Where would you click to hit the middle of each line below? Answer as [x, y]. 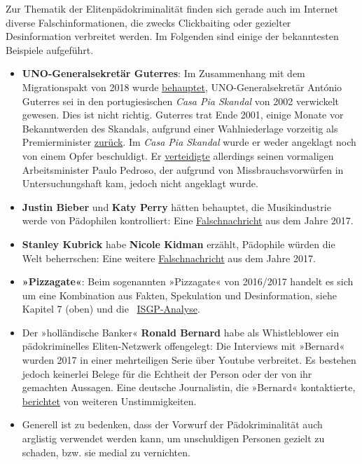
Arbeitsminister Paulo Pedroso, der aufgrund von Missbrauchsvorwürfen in [183, 169]
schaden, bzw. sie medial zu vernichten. [106, 452]
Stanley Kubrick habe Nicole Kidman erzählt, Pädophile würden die [179, 244]
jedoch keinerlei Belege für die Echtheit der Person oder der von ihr [167, 373]
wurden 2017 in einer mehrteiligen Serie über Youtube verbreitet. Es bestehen [189, 360]
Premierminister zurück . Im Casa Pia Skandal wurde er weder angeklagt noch [189, 142]
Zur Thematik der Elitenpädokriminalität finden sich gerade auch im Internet [172, 8]
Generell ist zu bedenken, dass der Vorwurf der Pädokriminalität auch [172, 424]
